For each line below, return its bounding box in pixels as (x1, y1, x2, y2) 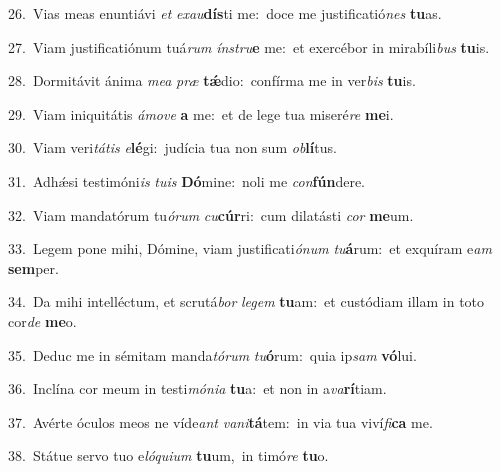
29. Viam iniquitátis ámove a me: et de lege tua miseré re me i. (8, 103, 394, 124)
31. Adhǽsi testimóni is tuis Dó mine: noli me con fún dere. (8, 170, 365, 191)
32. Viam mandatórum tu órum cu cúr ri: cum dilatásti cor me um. (8, 204, 414, 225)
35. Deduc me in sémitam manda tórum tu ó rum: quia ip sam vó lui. (8, 344, 417, 365)
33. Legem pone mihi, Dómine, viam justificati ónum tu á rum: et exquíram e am (8, 238, 492, 259)
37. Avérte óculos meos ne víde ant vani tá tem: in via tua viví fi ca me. (8, 411, 433, 432)
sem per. (8, 257, 59, 278)
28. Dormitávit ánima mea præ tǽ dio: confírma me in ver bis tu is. (8, 70, 416, 91)
